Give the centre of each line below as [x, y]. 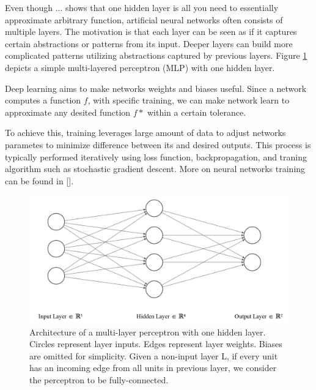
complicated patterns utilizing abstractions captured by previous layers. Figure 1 [156, 55]
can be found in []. [39, 180]
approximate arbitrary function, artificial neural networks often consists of [144, 19]
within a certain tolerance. [197, 112]
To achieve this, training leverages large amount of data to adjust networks [145, 133]
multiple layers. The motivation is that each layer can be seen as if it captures [151, 32]
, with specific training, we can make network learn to [189, 100]
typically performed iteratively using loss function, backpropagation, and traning [156, 156]
